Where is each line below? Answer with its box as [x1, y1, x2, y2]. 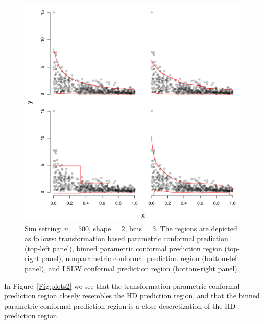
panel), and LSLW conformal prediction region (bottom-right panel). [25, 263, 239, 273]
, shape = [88, 223, 119, 233]
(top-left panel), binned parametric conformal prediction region [25, 243, 222, 253]
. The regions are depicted [156, 223, 237, 233]
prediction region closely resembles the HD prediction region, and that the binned [4, 290, 260, 301]
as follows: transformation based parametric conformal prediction [25, 233, 228, 244]
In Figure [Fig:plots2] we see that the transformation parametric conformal [4, 280, 240, 291]
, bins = [125, 223, 150, 233]
